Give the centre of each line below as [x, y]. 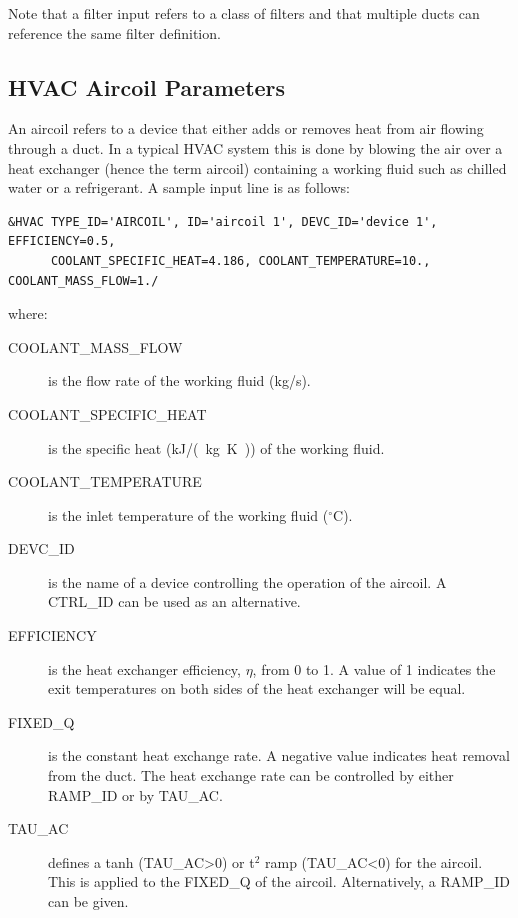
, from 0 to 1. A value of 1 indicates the [374, 668]
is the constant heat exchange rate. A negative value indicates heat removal [279, 755]
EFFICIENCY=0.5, [62, 241]
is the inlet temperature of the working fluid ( [188, 514]
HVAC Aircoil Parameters [147, 86]
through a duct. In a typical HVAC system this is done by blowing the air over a [255, 147]
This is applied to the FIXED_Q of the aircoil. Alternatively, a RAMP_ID [279, 881]
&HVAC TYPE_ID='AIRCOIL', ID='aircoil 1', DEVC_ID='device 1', [223, 221]
